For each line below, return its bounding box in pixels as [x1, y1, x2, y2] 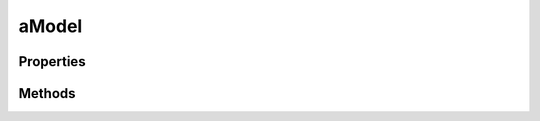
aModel [18, 15, 83, 37]
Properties [18, 53, 86, 70]
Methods [18, 85, 76, 102]
